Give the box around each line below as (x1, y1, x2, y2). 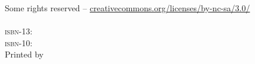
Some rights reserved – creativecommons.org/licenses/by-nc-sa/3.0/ (5, 1, 250, 14)
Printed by (5, 48, 44, 60)
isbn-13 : (5, 24, 33, 37)
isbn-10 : (5, 36, 33, 49)
